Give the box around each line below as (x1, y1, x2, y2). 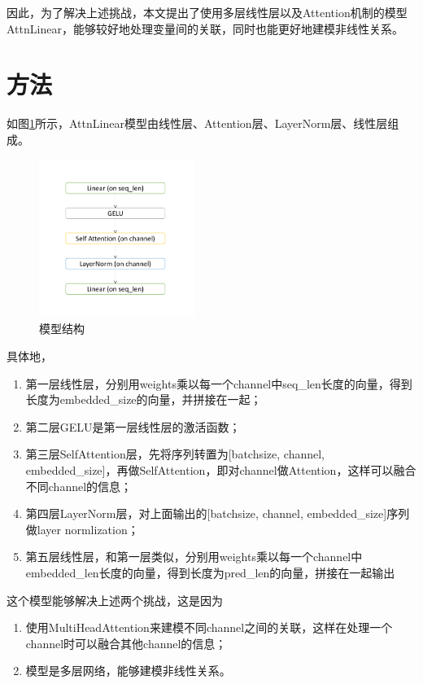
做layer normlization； (25, 520, 139, 537)
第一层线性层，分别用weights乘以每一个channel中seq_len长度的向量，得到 (25, 375, 412, 392)
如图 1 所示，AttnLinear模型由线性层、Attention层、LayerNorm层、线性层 (7, 115, 388, 132)
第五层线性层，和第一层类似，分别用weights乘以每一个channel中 (25, 548, 363, 565)
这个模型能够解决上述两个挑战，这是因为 (7, 591, 223, 608)
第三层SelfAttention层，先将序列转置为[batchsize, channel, (25, 445, 325, 463)
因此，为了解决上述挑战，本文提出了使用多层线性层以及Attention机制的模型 (7, 4, 408, 20)
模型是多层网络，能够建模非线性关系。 (25, 662, 231, 679)
